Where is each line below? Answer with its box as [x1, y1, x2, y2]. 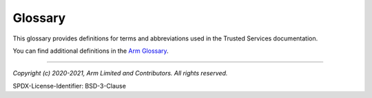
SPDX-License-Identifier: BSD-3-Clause [12, 82, 127, 90]
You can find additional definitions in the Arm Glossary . [12, 47, 169, 55]
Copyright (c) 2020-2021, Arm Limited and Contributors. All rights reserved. [12, 69, 228, 77]
